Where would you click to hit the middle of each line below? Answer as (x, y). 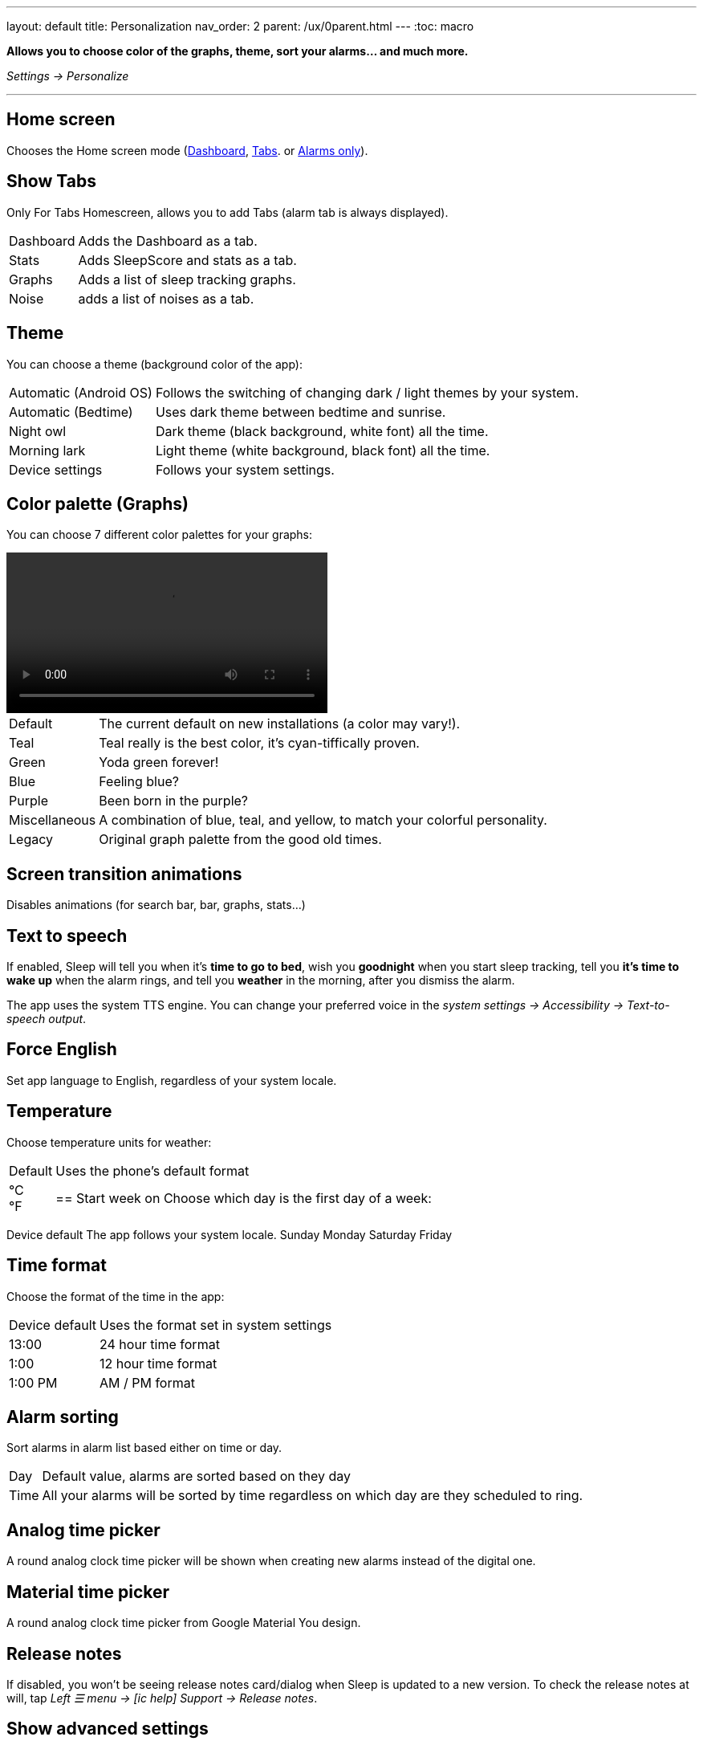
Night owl (38, 431)
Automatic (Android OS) (81, 392)
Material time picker (88, 1592)
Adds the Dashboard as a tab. (168, 241)
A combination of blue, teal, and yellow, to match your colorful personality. (323, 820)
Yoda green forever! (159, 762)
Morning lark (47, 450)
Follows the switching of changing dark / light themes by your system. (367, 392)
